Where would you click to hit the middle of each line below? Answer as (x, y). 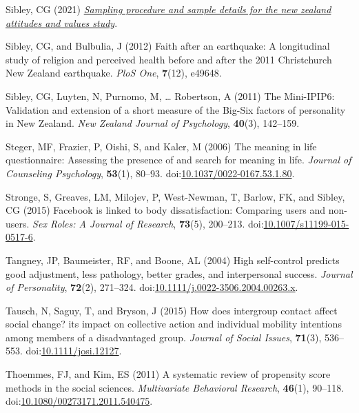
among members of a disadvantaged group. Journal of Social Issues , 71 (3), (164, 337)
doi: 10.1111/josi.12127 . (74, 351)
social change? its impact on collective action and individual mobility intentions (174, 324)
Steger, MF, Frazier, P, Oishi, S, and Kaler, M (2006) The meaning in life (161, 146)
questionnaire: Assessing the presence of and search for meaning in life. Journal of (178, 160)
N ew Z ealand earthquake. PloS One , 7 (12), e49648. (114, 73)
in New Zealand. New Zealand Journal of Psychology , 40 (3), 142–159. (153, 123)
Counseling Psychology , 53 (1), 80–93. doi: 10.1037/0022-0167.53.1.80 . (150, 173)
